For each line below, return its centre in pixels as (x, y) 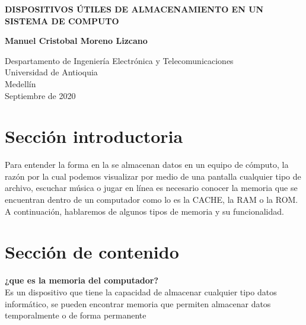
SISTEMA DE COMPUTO (62, 20)
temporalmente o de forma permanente (76, 315)
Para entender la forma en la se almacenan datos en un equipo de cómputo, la (147, 165)
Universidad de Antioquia (51, 72)
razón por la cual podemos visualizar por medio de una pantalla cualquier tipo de (153, 176)
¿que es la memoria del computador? (82, 280)
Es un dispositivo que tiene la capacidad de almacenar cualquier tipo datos (141, 291)
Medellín (20, 83)
